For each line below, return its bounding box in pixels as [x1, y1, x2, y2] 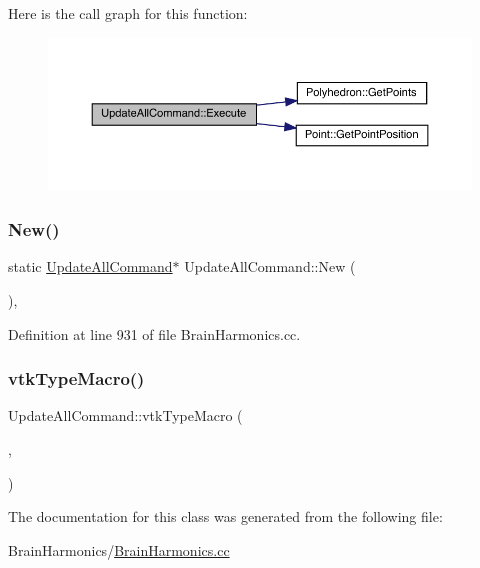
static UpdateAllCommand [8, 256, 173, 277]
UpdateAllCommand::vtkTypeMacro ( [8, 405, 243, 426]
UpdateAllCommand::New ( [184, 256, 356, 277]
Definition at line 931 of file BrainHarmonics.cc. [8, 323, 301, 344]
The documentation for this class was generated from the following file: [8, 506, 443, 527]
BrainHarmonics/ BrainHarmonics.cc [8, 539, 230, 560]
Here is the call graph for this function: [8, 3, 248, 23]
